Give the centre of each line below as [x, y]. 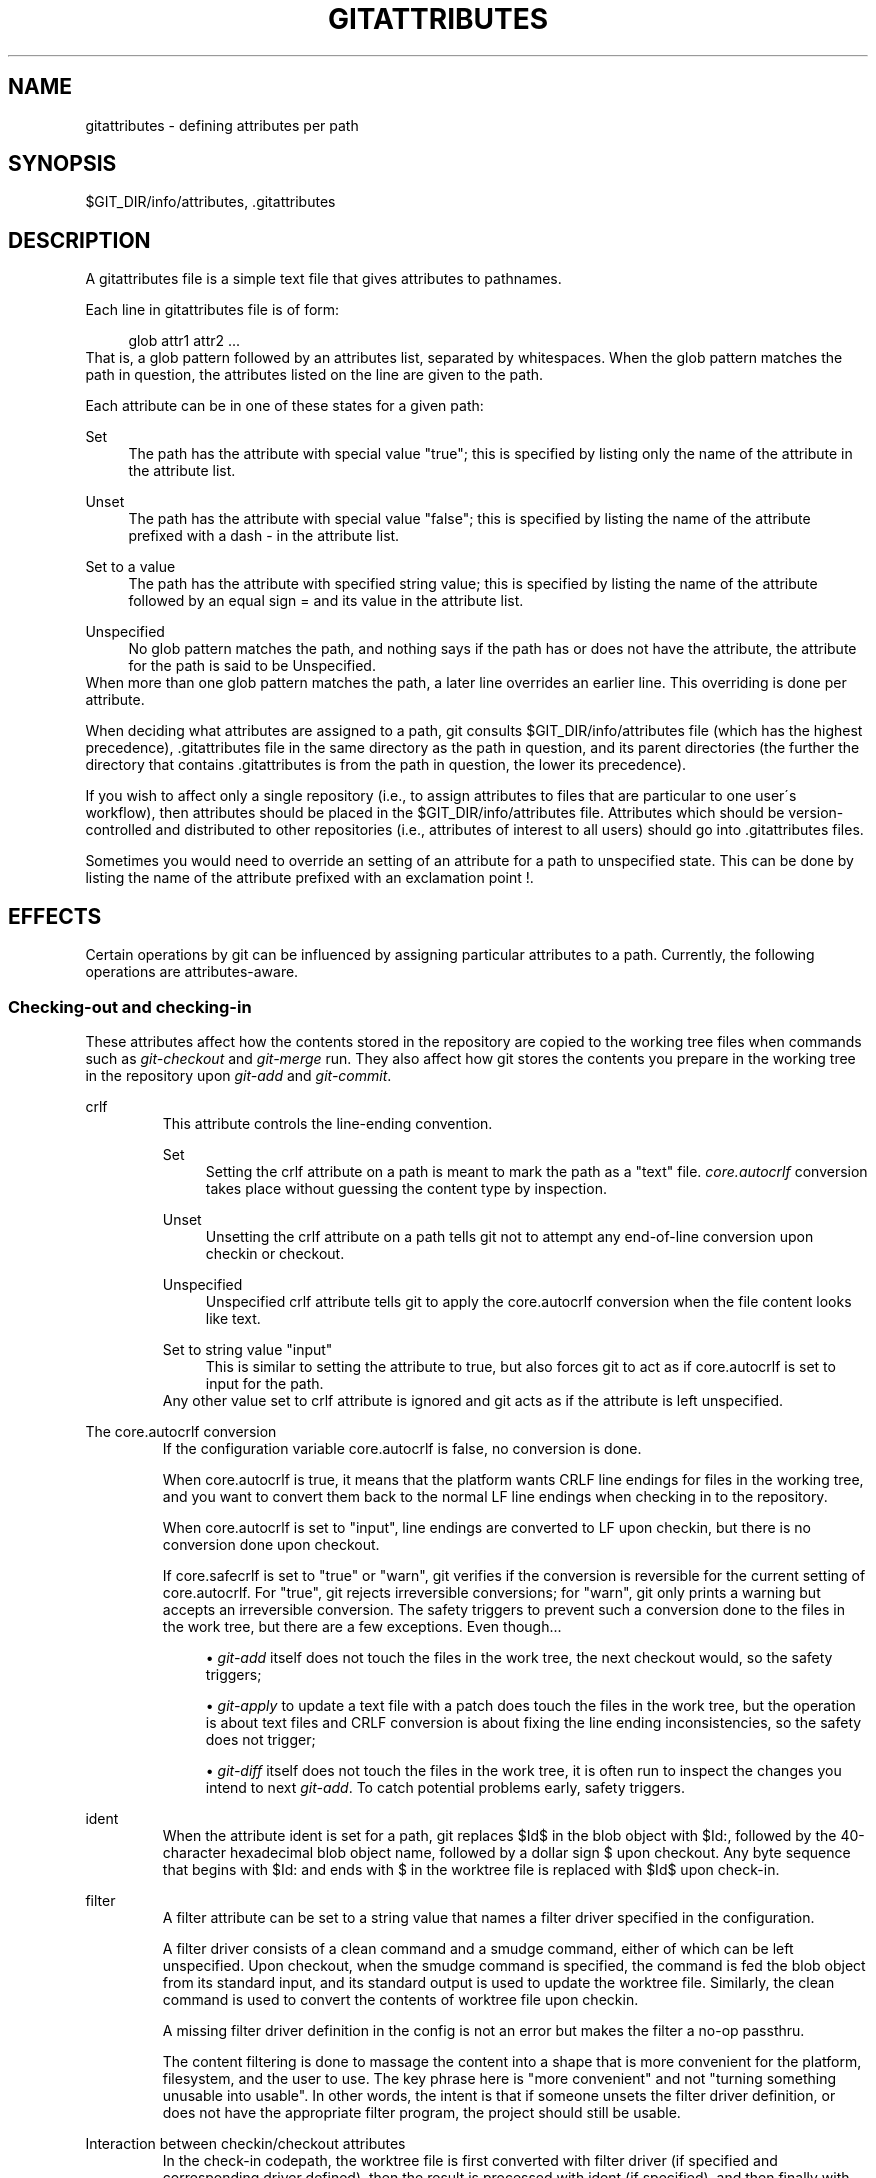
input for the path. [264, 1383]
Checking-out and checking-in [130, 1006]
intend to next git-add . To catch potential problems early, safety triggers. [445, 1787]
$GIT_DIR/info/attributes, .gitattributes [210, 202]
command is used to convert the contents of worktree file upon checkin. [400, 1999]
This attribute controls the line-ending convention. [327, 1123]
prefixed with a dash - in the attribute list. [264, 536]
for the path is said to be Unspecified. [252, 666]
